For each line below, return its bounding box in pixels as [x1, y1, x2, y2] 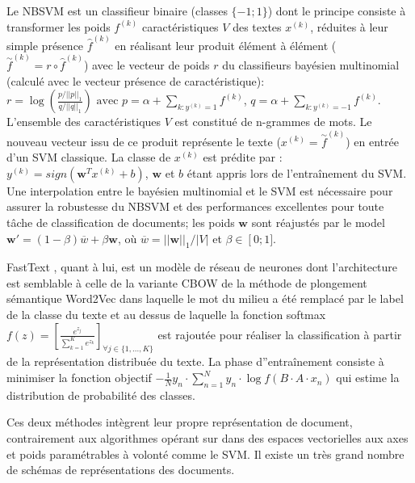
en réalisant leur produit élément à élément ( [115, 36, 337, 53]
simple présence [6, 36, 84, 53]
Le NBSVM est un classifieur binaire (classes [6, 2, 228, 19]
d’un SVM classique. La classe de [6, 149, 171, 166]
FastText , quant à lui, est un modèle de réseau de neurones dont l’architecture [6, 258, 398, 275]
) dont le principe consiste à [267, 2, 406, 19]
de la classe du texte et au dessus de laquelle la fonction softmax [6, 306, 326, 323]
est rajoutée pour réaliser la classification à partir [157, 325, 402, 342]
